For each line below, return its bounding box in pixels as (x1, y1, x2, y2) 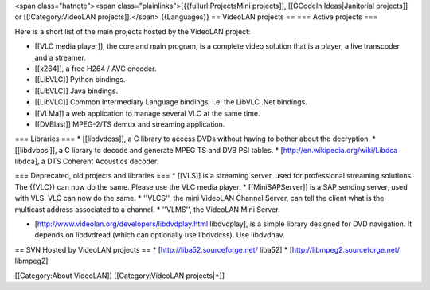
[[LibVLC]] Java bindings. (34, 86, 119, 96)
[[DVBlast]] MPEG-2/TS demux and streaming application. (34, 120, 225, 129)
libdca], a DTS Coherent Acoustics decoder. (14, 156, 159, 167)
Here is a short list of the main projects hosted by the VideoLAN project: (14, 26, 251, 36)
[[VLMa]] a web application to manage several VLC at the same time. (34, 108, 260, 118)
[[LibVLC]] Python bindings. (34, 75, 126, 84)
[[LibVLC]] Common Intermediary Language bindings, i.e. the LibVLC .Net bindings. (34, 97, 307, 107)
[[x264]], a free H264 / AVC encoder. (34, 64, 157, 73)
